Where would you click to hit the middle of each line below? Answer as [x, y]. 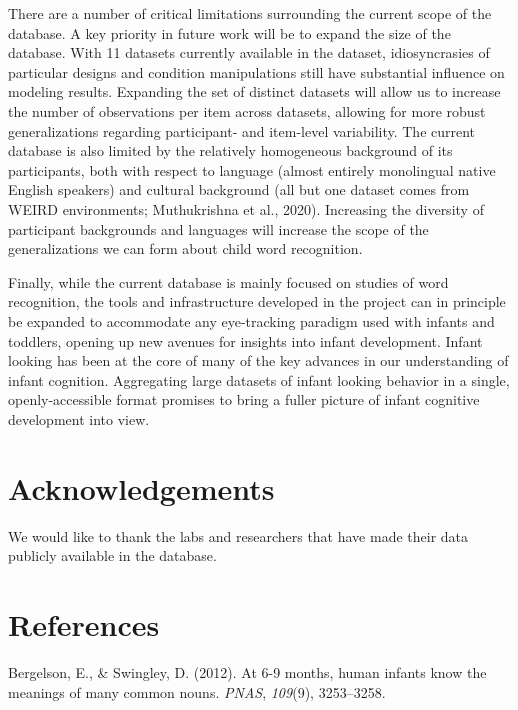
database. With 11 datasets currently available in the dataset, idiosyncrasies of [249, 52]
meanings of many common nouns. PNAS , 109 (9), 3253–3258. [197, 691]
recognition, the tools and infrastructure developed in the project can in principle [257, 301]
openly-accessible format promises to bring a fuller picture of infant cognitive [244, 399]
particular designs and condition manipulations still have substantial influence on [256, 71]
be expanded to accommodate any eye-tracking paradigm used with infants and [251, 320]
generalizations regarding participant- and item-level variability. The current [242, 130]
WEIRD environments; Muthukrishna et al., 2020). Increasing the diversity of [246, 208]
